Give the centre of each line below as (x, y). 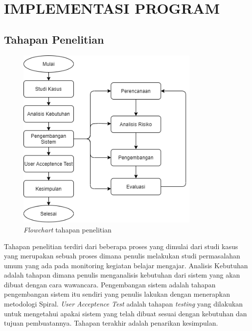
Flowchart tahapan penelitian (68, 229)
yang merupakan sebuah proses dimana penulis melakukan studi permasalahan (122, 256)
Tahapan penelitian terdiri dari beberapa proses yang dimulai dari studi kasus (121, 246)
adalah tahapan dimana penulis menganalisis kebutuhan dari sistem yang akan (122, 275)
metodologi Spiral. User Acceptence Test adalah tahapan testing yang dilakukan (124, 304)
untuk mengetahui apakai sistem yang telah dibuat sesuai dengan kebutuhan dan (126, 313)
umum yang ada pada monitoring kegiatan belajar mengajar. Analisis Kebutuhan (126, 265)
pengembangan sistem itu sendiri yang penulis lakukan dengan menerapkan (117, 294)
